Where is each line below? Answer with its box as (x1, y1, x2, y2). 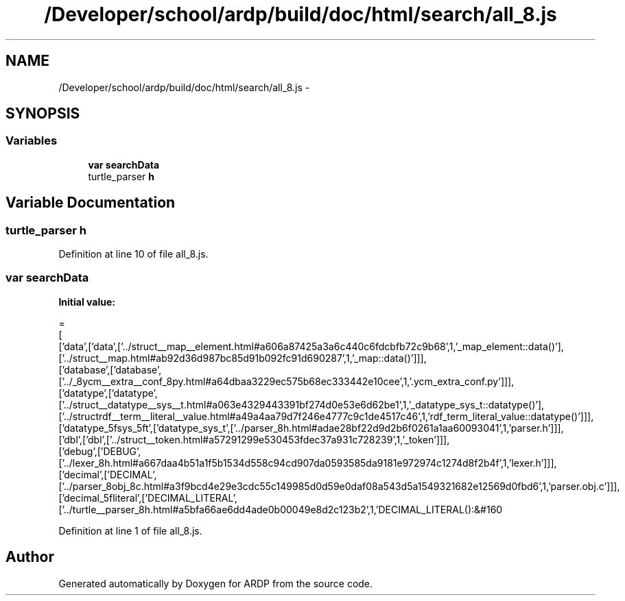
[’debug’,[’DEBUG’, (58, 445, 141, 457)
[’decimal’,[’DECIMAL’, (58, 468, 157, 480)
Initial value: (58, 295, 115, 308)
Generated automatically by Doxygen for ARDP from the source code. (58, 577, 373, 589)
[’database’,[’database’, (58, 363, 162, 376)
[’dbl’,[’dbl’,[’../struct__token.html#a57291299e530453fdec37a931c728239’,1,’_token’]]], (58, 433, 450, 445)
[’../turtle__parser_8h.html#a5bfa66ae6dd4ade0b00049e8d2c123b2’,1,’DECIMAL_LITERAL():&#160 (58, 503, 503, 515)
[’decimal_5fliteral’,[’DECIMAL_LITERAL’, (58, 491, 238, 504)
